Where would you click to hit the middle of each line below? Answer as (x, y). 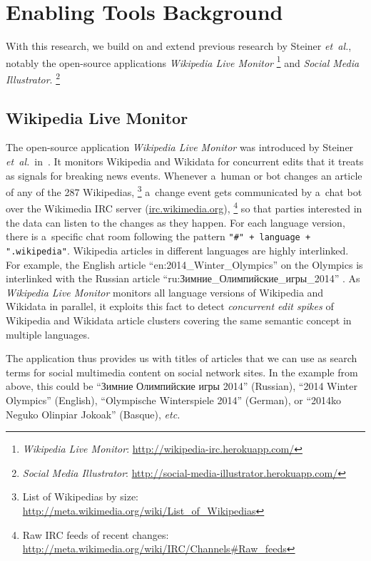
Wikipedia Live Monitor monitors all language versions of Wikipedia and (165, 292)
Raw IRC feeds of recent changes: (96, 534)
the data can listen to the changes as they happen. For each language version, (176, 222)
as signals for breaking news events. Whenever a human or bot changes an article (184, 175)
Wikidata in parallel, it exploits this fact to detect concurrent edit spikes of (170, 306)
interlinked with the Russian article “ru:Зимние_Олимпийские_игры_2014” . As (183, 278)
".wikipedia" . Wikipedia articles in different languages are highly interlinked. (177, 250)
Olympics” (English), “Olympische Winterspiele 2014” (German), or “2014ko (174, 400)
